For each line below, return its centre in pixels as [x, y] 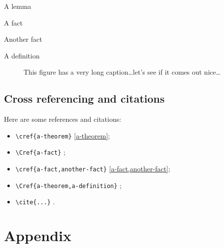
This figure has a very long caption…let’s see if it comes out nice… [122, 72]
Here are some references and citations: [63, 119]
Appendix [38, 235]
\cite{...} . [35, 202]
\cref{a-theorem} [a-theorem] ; [63, 135]
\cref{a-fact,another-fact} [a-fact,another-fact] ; [93, 169]
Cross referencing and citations [84, 98]
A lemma [18, 6]
